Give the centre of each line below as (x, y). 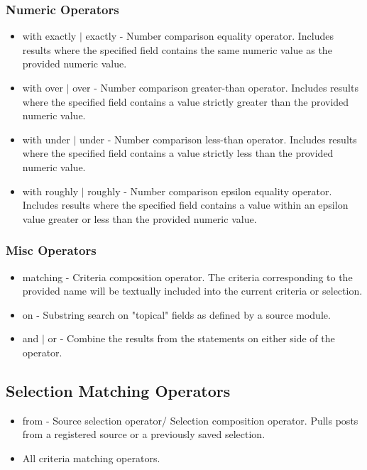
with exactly (49, 36)
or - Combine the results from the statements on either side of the (191, 338)
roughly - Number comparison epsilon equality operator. (210, 191)
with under (46, 139)
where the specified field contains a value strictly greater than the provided (186, 101)
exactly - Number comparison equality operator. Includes (210, 36)
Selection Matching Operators (118, 390)
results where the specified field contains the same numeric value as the (177, 49)
